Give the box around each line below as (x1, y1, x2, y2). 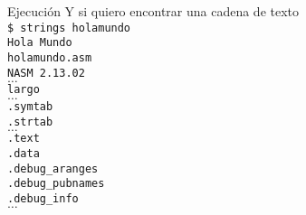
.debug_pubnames (7, 177, 105, 191)
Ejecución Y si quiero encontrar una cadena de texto (7, 2, 300, 20)
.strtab (7, 115, 53, 128)
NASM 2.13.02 (7, 66, 85, 79)
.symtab (7, 99, 53, 113)
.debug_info (7, 192, 79, 205)
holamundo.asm (7, 51, 92, 64)
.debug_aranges (7, 162, 99, 175)
